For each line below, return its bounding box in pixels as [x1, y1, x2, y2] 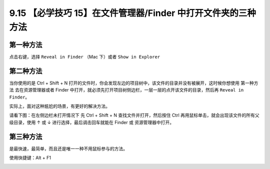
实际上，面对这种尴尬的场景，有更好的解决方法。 [9, 103, 110, 109]
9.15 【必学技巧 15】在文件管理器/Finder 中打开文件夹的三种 [9, 7, 256, 18]
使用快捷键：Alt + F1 [9, 155, 51, 161]
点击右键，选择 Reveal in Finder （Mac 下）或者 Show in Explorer [9, 53, 160, 59]
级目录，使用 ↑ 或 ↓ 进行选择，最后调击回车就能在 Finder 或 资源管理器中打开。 [9, 119, 174, 125]
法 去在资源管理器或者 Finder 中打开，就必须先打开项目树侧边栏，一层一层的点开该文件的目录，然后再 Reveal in [9, 87, 244, 93]
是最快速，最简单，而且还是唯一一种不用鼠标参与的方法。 [9, 145, 127, 151]
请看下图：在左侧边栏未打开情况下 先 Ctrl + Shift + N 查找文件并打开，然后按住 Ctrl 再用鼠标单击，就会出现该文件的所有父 [9, 112, 259, 118]
